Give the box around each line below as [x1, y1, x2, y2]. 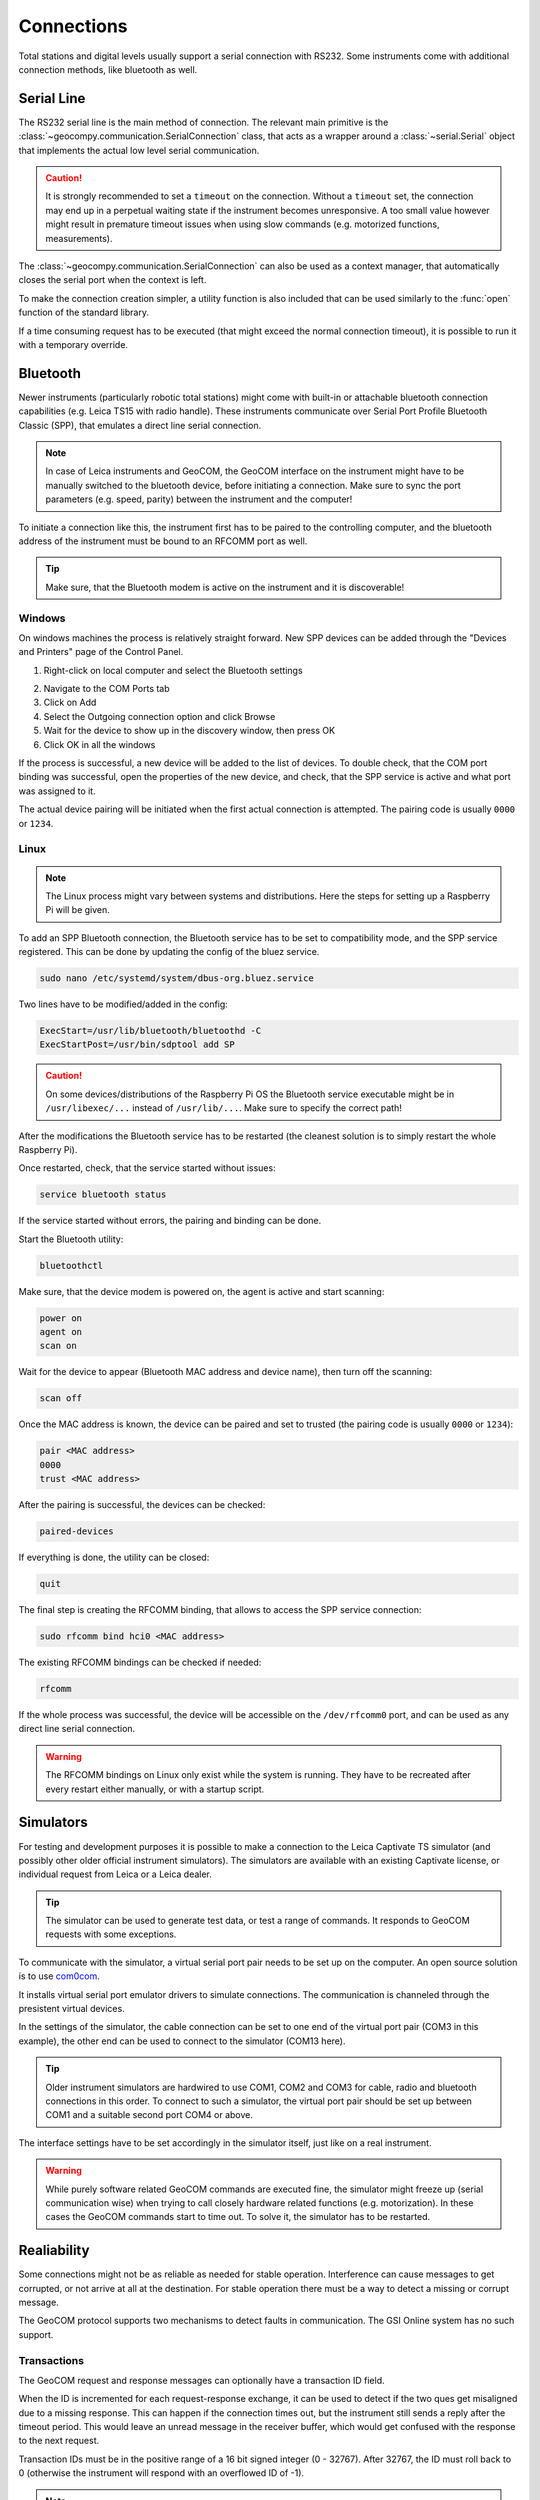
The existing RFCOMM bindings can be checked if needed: [18, 1656, 262, 1669]
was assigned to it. [18, 785, 96, 797]
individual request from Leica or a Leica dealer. [18, 1868, 212, 1880]
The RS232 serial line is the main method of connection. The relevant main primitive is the [18, 116, 389, 128]
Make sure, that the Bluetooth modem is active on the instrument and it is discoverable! [45, 581, 405, 593]
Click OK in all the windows [43, 738, 156, 750]
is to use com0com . [18, 1970, 100, 1982]
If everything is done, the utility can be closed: [18, 1551, 210, 1564]
